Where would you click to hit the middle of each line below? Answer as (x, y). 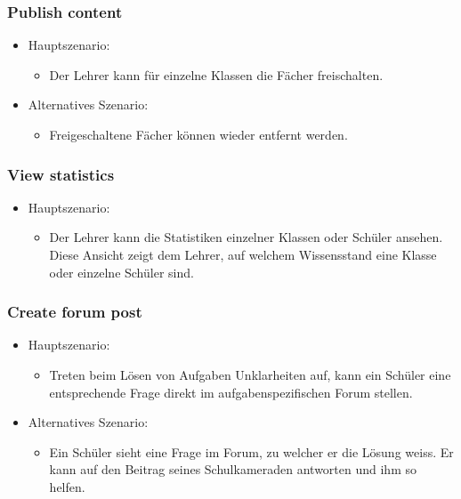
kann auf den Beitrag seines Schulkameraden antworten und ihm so (233, 469)
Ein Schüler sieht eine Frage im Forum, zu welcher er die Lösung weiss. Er (251, 451)
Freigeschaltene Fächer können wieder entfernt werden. (198, 134)
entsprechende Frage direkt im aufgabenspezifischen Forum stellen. (231, 392)
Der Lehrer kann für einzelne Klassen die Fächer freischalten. (216, 74)
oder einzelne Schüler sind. (121, 272)
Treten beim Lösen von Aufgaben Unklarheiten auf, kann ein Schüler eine (250, 374)
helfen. (67, 486)
